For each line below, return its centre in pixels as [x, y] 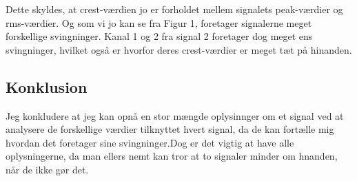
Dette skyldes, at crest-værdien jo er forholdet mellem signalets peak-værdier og [174, 9]
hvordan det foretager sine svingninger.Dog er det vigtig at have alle [150, 142]
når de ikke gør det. [47, 169]
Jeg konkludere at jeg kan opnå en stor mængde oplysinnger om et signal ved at [175, 115]
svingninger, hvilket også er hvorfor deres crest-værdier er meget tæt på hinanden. [179, 49]
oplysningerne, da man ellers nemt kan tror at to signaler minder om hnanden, [172, 156]
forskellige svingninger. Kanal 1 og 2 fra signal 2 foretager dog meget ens [159, 36]
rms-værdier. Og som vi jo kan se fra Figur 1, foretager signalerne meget [159, 22]
